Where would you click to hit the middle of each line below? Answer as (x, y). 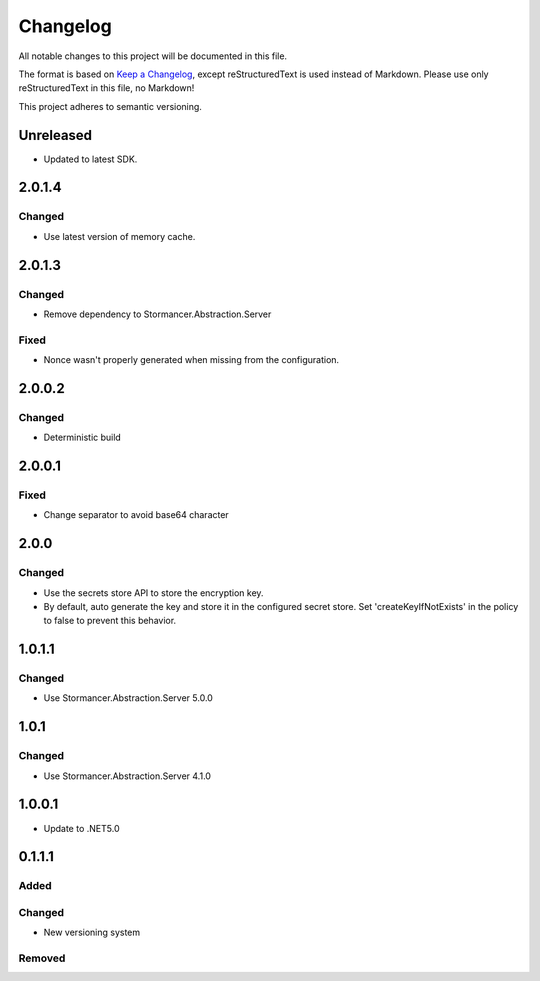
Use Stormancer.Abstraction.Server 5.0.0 (128, 698)
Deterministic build (82, 437)
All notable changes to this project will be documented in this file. (153, 56)
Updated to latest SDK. (90, 159)
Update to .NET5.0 (81, 828)
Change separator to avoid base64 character (136, 515)
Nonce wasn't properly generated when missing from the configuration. (191, 360)
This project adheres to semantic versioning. (110, 106)
